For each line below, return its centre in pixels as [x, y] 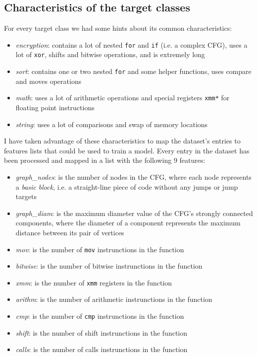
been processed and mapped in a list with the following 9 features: [105, 160]
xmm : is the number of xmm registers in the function [94, 282]
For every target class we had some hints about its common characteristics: [118, 28]
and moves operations [49, 81]
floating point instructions [55, 107]
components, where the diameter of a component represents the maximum [128, 223]
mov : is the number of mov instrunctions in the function [100, 249]
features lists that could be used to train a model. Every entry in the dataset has [127, 150]
